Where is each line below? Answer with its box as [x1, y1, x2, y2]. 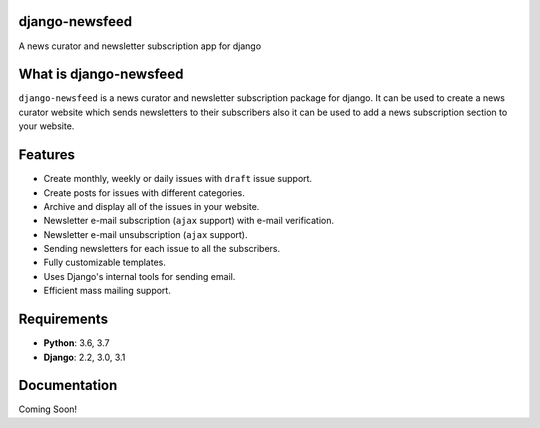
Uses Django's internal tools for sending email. [43, 270, 236, 282]
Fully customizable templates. [43, 256, 167, 269]
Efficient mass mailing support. [43, 285, 172, 297]
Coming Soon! [18, 403, 78, 415]
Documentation [18, 377, 118, 394]
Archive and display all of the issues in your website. [43, 200, 260, 212]
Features [18, 146, 75, 164]
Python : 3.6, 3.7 [43, 337, 110, 349]
